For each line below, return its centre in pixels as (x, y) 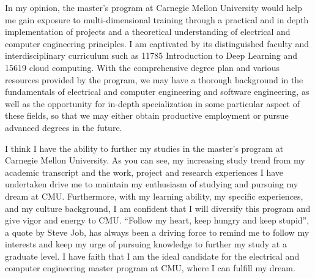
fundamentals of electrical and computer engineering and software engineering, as (157, 92)
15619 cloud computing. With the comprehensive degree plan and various (143, 67)
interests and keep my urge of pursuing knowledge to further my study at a (146, 244)
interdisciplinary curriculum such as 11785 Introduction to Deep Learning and (151, 55)
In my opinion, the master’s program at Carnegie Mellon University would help (154, 7)
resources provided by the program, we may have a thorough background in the (154, 79)
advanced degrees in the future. (64, 127)
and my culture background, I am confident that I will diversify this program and (158, 208)
